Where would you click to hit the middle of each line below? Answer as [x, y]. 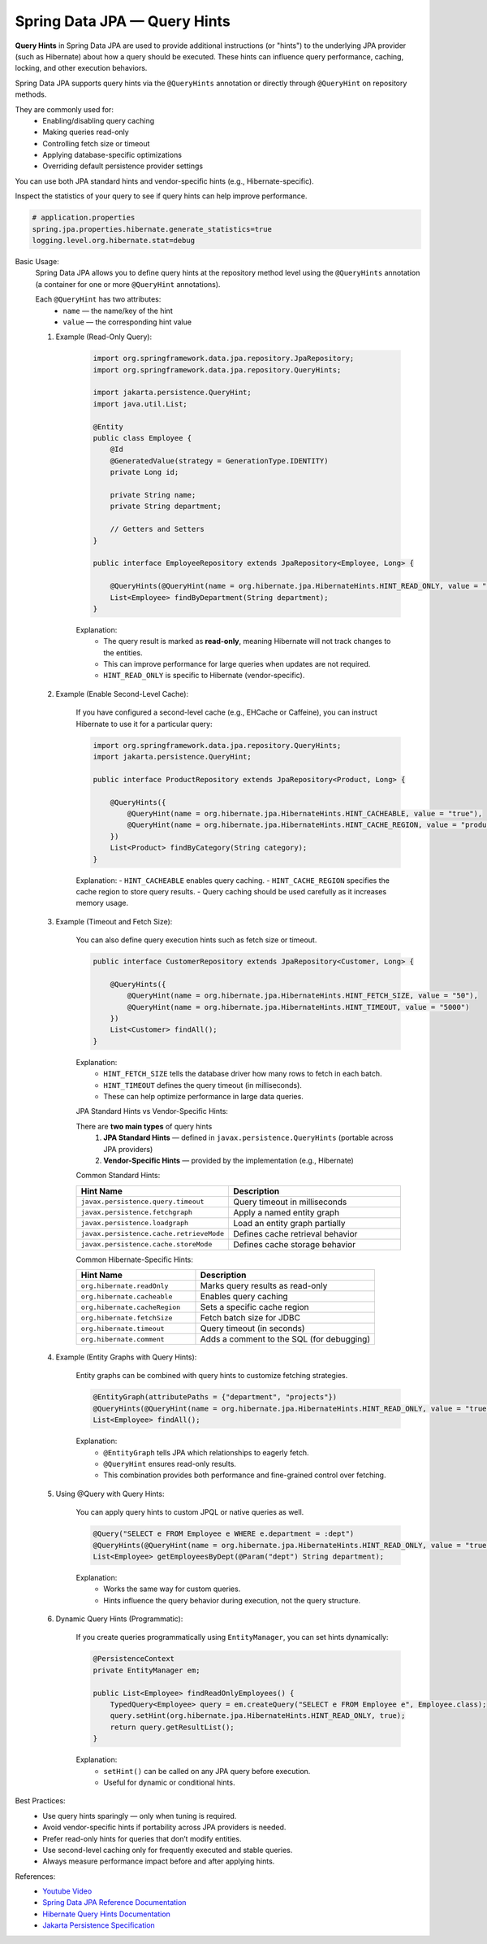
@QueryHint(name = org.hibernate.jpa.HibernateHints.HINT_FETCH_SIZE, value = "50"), [303, 996]
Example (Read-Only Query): [104, 337]
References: [35, 1876]
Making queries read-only [86, 132]
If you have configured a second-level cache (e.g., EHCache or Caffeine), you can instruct [226, 712]
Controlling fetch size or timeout [96, 143]
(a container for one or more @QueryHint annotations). [128, 284]
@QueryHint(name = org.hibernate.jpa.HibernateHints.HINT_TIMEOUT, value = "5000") [298, 1007]
